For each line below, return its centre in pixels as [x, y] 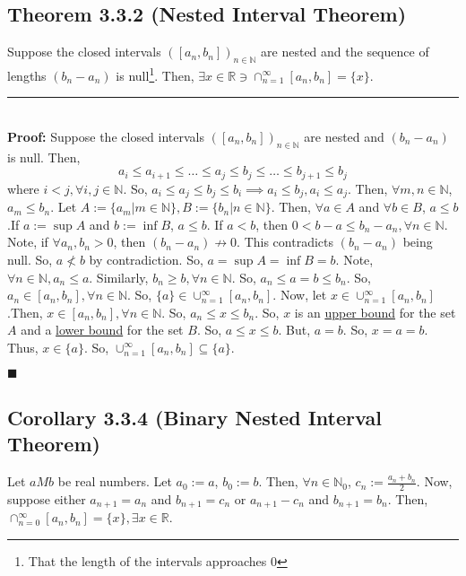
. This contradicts [285, 242]
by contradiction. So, [146, 259]
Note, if [28, 242]
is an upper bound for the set [375, 312]
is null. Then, [44, 157]
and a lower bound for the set [102, 330]
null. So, [30, 259]
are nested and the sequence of [345, 52]
